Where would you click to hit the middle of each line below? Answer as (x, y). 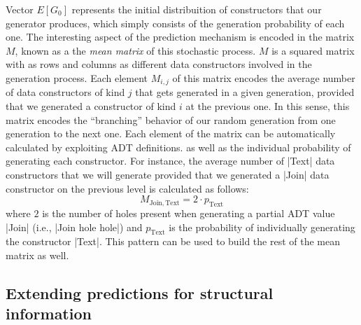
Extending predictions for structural (140, 292)
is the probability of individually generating (262, 227)
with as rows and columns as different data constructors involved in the (159, 64)
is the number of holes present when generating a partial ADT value (189, 213)
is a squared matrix (313, 50)
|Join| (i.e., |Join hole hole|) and (74, 227)
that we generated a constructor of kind (91, 106)
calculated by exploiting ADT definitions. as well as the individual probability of (178, 147)
